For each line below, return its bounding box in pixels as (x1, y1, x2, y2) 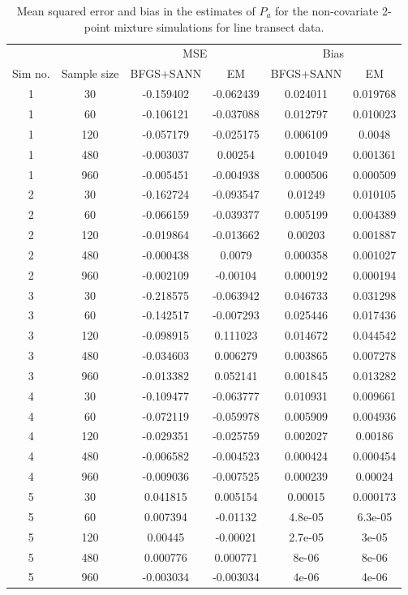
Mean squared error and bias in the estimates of (16, 2, 256, 19)
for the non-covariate (275, 2, 379, 19)
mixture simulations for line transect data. (114, 18, 324, 35)
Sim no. (12, 65, 50, 82)
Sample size (61, 65, 119, 82)
